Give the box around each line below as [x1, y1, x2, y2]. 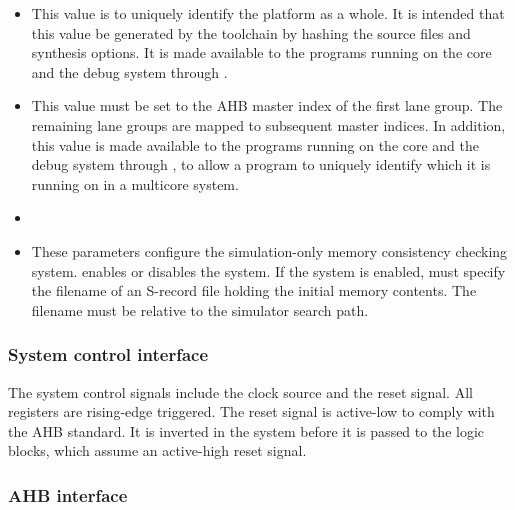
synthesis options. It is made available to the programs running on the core [31, 42, 492, 63]
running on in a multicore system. [31, 173, 239, 194]
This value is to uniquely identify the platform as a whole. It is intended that [31, 3, 505, 23]
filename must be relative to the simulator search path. [31, 299, 369, 320]
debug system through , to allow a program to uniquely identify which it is [31, 154, 491, 175]
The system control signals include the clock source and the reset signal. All [8, 381, 473, 402]
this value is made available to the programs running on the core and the [31, 134, 480, 155]
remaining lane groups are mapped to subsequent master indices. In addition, [31, 114, 506, 135]
